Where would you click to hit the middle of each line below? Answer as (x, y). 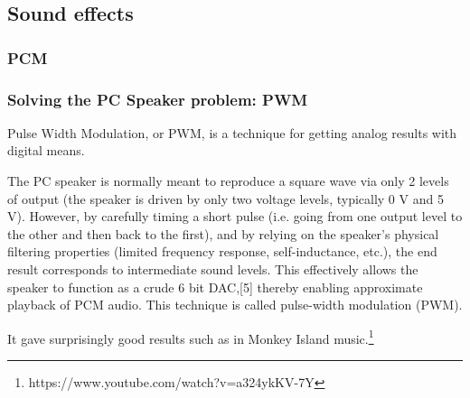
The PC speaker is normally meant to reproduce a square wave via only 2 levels (228, 181)
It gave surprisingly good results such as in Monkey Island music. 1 (191, 337)
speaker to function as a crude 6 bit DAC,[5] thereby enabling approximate (215, 287)
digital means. (46, 150)
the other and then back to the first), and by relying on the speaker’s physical (223, 233)
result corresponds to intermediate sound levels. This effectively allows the (213, 269)
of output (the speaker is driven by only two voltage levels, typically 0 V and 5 (226, 198)
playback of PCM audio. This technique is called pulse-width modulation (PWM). (235, 305)
